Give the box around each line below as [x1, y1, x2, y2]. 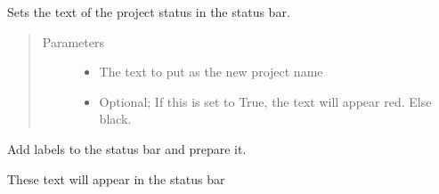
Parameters [42, 32, 104, 51]
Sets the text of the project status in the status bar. [7, 3, 290, 20]
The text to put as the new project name [99, 62, 323, 81]
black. [99, 109, 132, 128]
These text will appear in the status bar [7, 169, 225, 188]
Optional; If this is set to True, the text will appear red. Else [99, 92, 432, 110]
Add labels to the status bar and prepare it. [7, 139, 247, 158]
